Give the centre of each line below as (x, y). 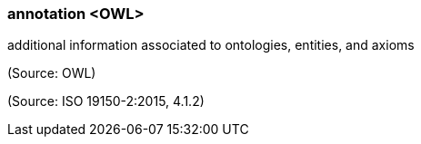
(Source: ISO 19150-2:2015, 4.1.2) (106, 101)
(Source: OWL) (52, 73)
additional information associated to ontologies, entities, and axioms (211, 45)
